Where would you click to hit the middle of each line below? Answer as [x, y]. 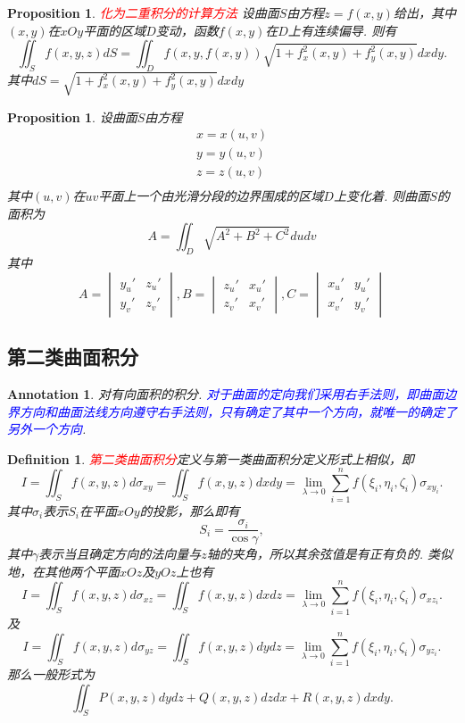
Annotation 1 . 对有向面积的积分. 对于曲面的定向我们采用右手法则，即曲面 [226, 394]
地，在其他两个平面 [63, 571]
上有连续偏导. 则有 [342, 30]
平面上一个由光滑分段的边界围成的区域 [211, 196]
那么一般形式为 [51, 674]
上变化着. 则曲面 [382, 196]
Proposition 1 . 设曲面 [72, 116]
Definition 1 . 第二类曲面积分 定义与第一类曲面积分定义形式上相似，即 [211, 458]
